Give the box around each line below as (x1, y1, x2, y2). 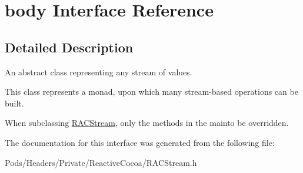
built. (5, 97, 24, 109)
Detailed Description (5, 38, 134, 56)
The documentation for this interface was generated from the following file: (5, 136, 275, 148)
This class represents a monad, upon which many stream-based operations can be (5, 85, 298, 98)
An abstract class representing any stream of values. (5, 65, 192, 78)
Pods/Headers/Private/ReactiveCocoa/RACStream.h (5, 156, 197, 168)
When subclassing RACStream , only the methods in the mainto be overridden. (5, 117, 289, 129)
